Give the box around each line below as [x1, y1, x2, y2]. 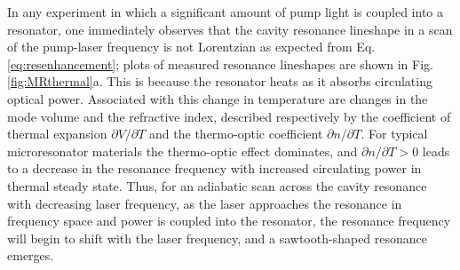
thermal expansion [7, 124, 107, 143]
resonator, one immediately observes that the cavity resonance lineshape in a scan [7, 20, 453, 38]
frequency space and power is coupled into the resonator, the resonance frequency [7, 211, 451, 230]
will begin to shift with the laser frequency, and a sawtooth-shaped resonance [7, 228, 428, 247]
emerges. [7, 246, 54, 265]
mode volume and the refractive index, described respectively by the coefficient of [7, 107, 451, 125]
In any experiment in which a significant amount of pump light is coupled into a [7, 3, 443, 20]
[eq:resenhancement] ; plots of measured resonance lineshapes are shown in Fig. [7, 54, 433, 73]
